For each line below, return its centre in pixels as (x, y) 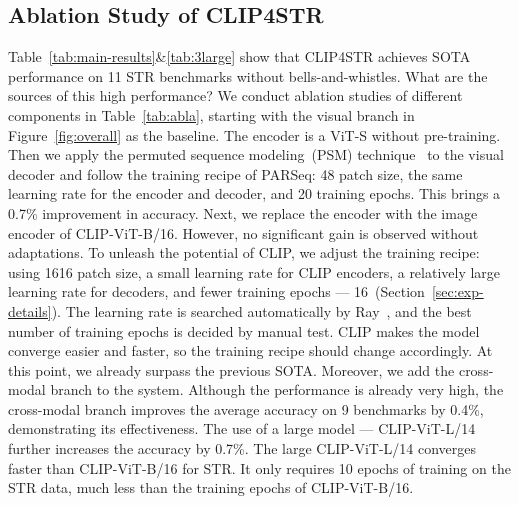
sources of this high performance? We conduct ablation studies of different (235, 95)
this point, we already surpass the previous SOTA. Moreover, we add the (231, 369)
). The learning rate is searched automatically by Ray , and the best (261, 310)
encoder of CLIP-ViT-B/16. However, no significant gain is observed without (243, 232)
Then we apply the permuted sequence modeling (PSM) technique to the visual (256, 154)
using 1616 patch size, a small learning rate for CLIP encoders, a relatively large (254, 271)
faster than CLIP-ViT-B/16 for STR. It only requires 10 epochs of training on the (259, 467)
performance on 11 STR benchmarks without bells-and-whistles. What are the (248, 75)
